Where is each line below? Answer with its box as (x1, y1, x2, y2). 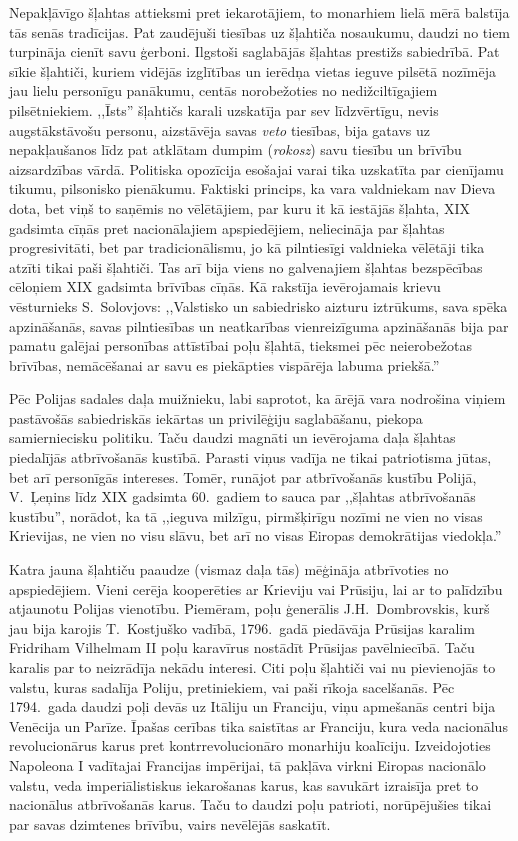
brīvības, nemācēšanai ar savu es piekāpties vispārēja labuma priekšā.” (9, 354, 440, 375)
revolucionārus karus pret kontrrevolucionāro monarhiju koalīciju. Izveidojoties (9, 735, 491, 756)
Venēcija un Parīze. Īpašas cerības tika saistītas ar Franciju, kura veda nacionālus (9, 715, 508, 736)
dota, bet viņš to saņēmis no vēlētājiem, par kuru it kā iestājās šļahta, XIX (9, 197, 470, 218)
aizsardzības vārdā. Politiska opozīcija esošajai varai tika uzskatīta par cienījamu (9, 158, 504, 179)
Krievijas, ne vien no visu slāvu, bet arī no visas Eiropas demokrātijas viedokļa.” (9, 525, 502, 546)
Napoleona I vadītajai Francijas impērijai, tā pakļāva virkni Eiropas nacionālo (9, 754, 486, 775)
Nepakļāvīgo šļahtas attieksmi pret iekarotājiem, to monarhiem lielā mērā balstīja (9, 2, 510, 22)
